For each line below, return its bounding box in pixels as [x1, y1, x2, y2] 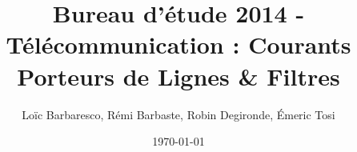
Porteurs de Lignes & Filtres [17, 59, 340, 92]
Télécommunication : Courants [6, 28, 351, 61]
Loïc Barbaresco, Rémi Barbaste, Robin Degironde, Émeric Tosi [22, 106, 335, 122]
